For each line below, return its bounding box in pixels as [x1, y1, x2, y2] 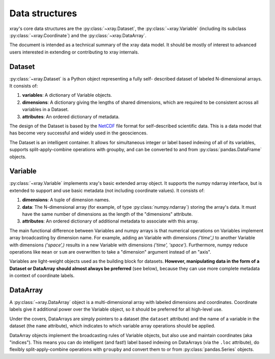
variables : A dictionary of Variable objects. [22, 92, 112, 98]
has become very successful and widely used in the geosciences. [9, 130, 148, 136]
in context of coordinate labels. [9, 272, 75, 279]
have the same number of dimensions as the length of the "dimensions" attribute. [22, 211, 193, 217]
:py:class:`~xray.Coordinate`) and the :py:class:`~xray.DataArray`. [9, 32, 147, 38]
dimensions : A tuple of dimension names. [22, 197, 111, 203]
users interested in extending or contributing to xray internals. [9, 49, 140, 55]
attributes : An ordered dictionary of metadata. [22, 114, 120, 120]
